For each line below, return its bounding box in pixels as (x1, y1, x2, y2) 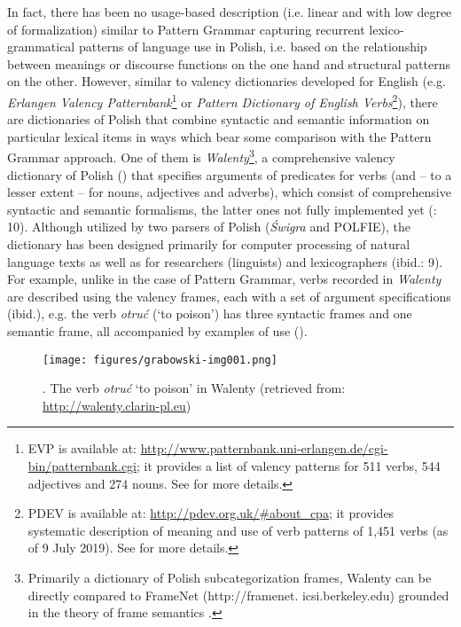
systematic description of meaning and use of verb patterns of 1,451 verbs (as (27, 521, 449, 539)
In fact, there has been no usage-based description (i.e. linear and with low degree (7, 3, 452, 20)
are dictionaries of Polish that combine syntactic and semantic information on (7, 110, 430, 129)
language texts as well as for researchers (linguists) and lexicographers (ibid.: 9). (7, 252, 443, 270)
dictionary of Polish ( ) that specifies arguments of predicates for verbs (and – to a (7, 165, 452, 184)
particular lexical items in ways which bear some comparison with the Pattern (7, 127, 432, 145)
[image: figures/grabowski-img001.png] (43, 353, 277, 366)
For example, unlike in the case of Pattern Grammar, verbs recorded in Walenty (7, 270, 441, 288)
